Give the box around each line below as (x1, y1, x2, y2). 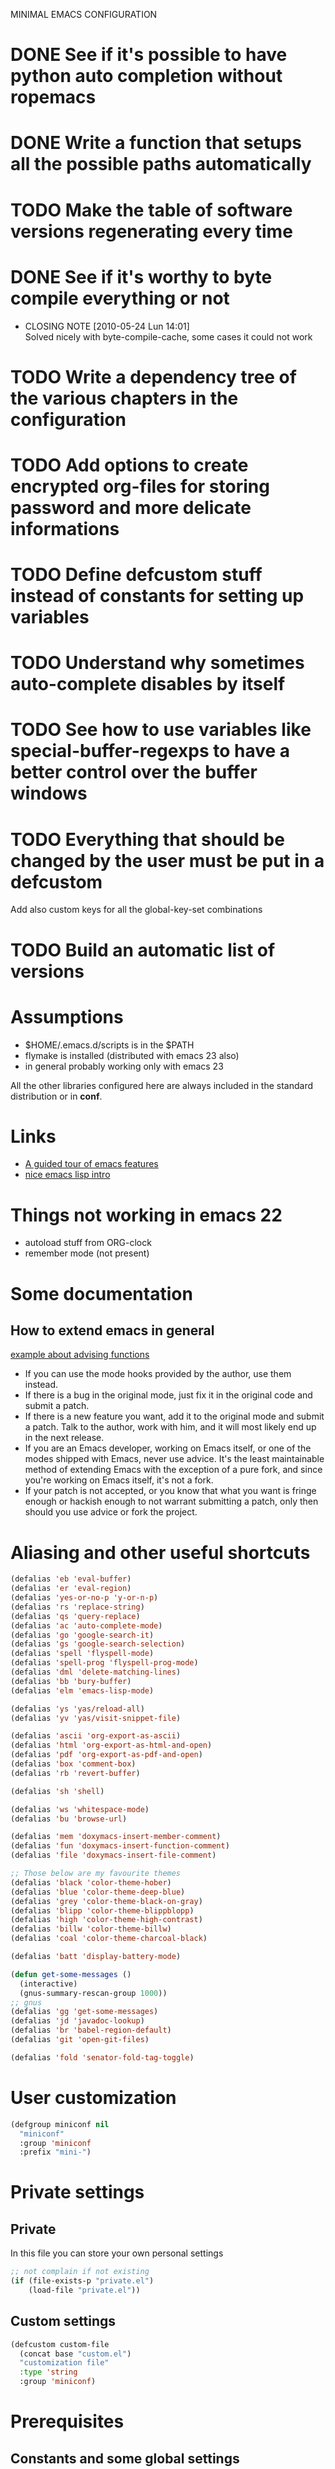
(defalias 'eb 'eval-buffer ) (10, 1574, 132, 1584)
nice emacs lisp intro (24, 1169, 111, 1181)
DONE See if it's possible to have (10, 44, 288, 66)
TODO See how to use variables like (10, 719, 312, 741)
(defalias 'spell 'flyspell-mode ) (10, 1649, 155, 1659)
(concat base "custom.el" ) (19, 2349, 132, 2359)
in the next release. (24, 1432, 105, 1444)
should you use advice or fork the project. (24, 1506, 198, 1518)
